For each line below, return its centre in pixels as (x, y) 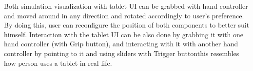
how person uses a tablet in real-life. (58, 63)
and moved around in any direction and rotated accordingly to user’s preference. (124, 15)
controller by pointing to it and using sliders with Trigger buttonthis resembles (122, 53)
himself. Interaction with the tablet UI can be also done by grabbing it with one (124, 34)
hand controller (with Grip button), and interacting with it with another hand (121, 44)
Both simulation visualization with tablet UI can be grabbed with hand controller (126, 6)
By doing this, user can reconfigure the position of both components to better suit (127, 25)
